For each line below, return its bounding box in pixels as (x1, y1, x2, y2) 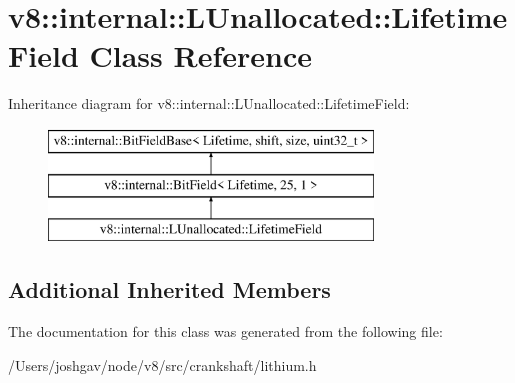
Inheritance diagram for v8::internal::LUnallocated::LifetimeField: (8, 93, 410, 114)
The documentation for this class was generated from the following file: (8, 321, 443, 342)
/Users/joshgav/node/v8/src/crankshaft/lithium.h (8, 354, 317, 375)
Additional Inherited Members (8, 274, 331, 305)
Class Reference (89, 35, 312, 76)
